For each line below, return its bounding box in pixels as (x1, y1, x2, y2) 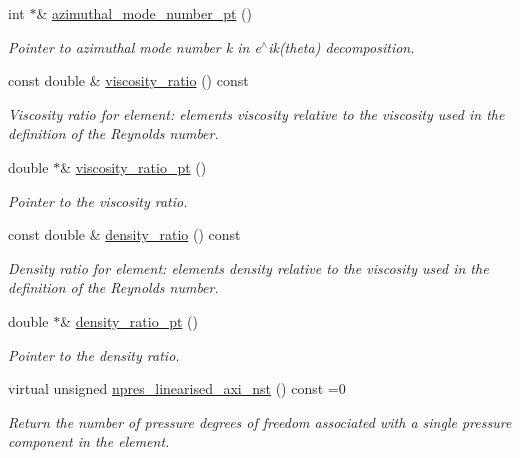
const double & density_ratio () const (8, 224, 241, 245)
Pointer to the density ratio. (8, 344, 180, 365)
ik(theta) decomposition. (268, 36, 415, 57)
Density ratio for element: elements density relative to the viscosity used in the (8, 257, 489, 278)
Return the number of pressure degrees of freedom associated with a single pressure (8, 411, 512, 432)
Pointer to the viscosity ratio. (8, 190, 188, 211)
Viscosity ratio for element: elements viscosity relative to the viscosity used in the (8, 103, 505, 124)
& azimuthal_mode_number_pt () (36, 3, 252, 23)
